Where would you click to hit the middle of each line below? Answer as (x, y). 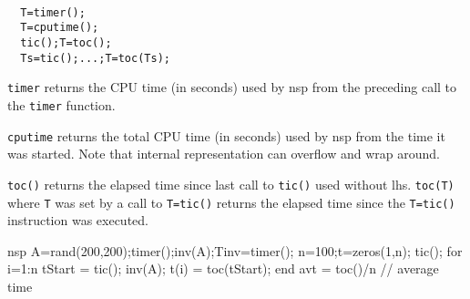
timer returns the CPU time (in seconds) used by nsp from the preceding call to (232, 87)
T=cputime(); (60, 28)
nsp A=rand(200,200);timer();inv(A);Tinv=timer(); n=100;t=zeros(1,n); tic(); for (235, 250)
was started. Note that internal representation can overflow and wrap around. (224, 154)
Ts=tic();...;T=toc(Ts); (95, 58)
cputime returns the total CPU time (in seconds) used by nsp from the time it (226, 135)
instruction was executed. (78, 220)
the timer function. (61, 105)
